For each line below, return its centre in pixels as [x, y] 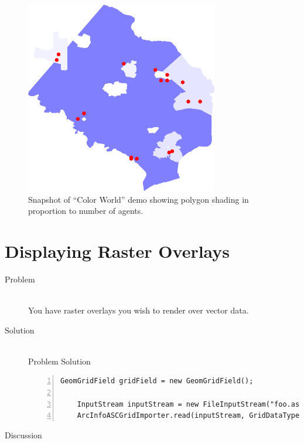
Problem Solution [59, 361]
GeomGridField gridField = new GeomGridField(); [157, 381]
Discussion [23, 435]
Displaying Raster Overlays [117, 251]
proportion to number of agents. [86, 211]
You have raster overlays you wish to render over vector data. [139, 310]
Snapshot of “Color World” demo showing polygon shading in [139, 199]
